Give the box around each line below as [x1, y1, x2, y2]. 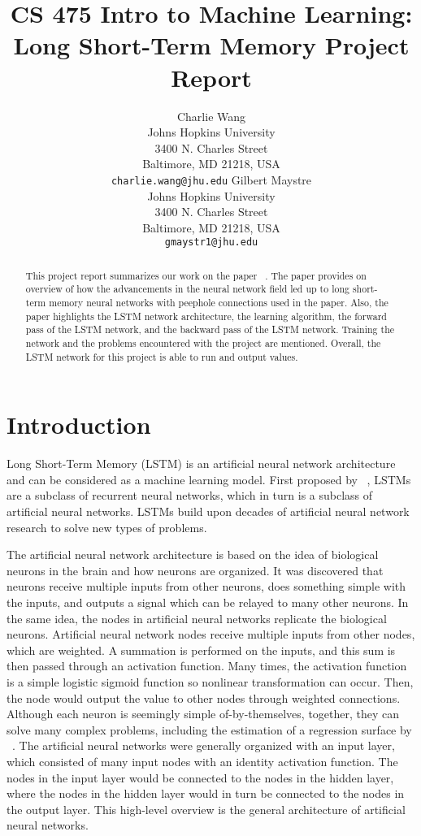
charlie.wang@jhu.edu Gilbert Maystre [111, 171, 312, 188]
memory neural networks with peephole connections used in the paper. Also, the [49, 296, 388, 310]
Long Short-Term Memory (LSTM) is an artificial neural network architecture [7, 455, 396, 472]
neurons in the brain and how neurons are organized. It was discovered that [7, 561, 384, 578]
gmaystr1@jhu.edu [164, 236, 258, 249]
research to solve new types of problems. [7, 518, 207, 535]
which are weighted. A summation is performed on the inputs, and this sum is [7, 641, 396, 658]
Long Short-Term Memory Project [13, 28, 410, 62]
